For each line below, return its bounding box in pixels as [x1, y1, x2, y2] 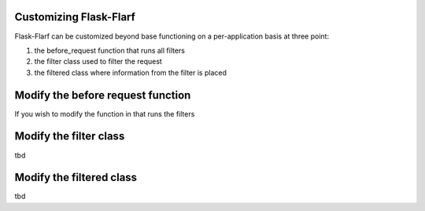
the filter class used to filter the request [34, 57, 163, 66]
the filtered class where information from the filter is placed [34, 68, 227, 77]
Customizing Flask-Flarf [14, 10, 135, 24]
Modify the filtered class [14, 171, 138, 184]
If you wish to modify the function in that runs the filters [14, 109, 195, 118]
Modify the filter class [14, 130, 125, 143]
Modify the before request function [14, 88, 191, 102]
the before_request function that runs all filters [34, 46, 185, 55]
